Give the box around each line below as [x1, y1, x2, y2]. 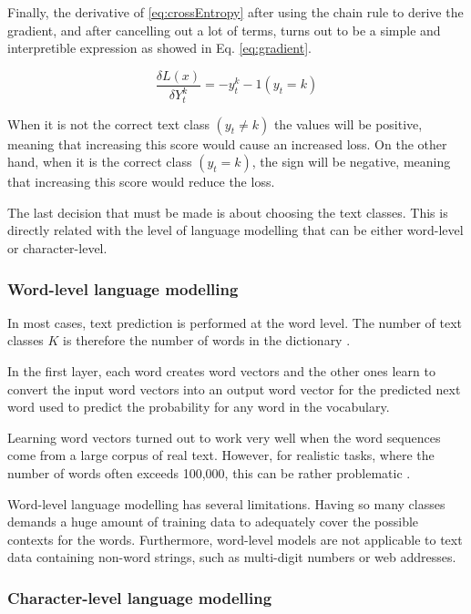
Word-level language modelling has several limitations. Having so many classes [7, 494, 445, 513]
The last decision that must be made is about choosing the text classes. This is [7, 202, 448, 221]
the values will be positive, [273, 114, 423, 133]
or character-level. [7, 239, 108, 258]
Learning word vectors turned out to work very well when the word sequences [7, 427, 441, 446]
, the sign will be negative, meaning [251, 152, 451, 171]
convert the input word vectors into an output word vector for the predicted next [7, 379, 461, 398]
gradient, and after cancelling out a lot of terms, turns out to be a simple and [7, 20, 441, 39]
